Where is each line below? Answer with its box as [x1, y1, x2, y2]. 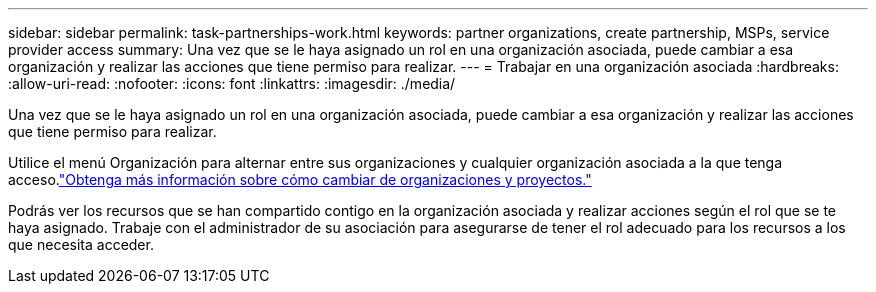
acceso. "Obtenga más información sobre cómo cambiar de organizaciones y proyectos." [8, 171, 592, 188]
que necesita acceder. [8, 236, 154, 253]
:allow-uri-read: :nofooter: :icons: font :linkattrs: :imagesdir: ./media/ [8, 75, 456, 92]
